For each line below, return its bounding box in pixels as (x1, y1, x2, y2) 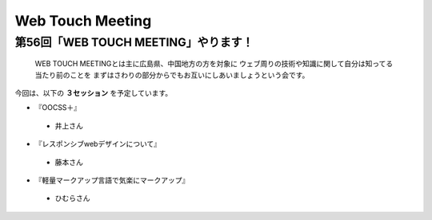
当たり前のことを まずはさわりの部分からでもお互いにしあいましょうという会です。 (34, 70, 310, 80)
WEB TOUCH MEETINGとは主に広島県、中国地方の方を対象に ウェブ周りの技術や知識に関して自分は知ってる (34, 59, 394, 69)
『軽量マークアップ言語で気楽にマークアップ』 (34, 175, 190, 185)
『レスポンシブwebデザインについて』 (34, 139, 162, 149)
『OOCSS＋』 (34, 103, 82, 112)
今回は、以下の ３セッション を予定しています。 (14, 88, 173, 97)
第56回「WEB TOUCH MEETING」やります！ (14, 35, 254, 49)
